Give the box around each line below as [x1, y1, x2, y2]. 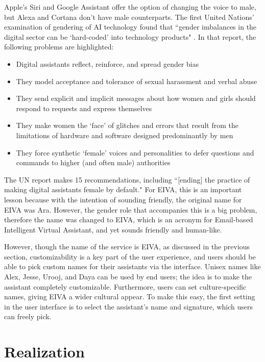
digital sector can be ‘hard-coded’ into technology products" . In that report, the [4, 31, 256, 42]
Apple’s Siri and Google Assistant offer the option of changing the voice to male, [4, 2, 256, 12]
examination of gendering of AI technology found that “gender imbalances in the [4, 21, 257, 32]
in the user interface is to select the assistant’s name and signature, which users [4, 301, 253, 312]
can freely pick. [4, 311, 52, 322]
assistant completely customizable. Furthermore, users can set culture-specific [4, 281, 247, 292]
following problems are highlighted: [4, 41, 114, 52]
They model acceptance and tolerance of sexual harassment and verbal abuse [16, 75, 257, 86]
